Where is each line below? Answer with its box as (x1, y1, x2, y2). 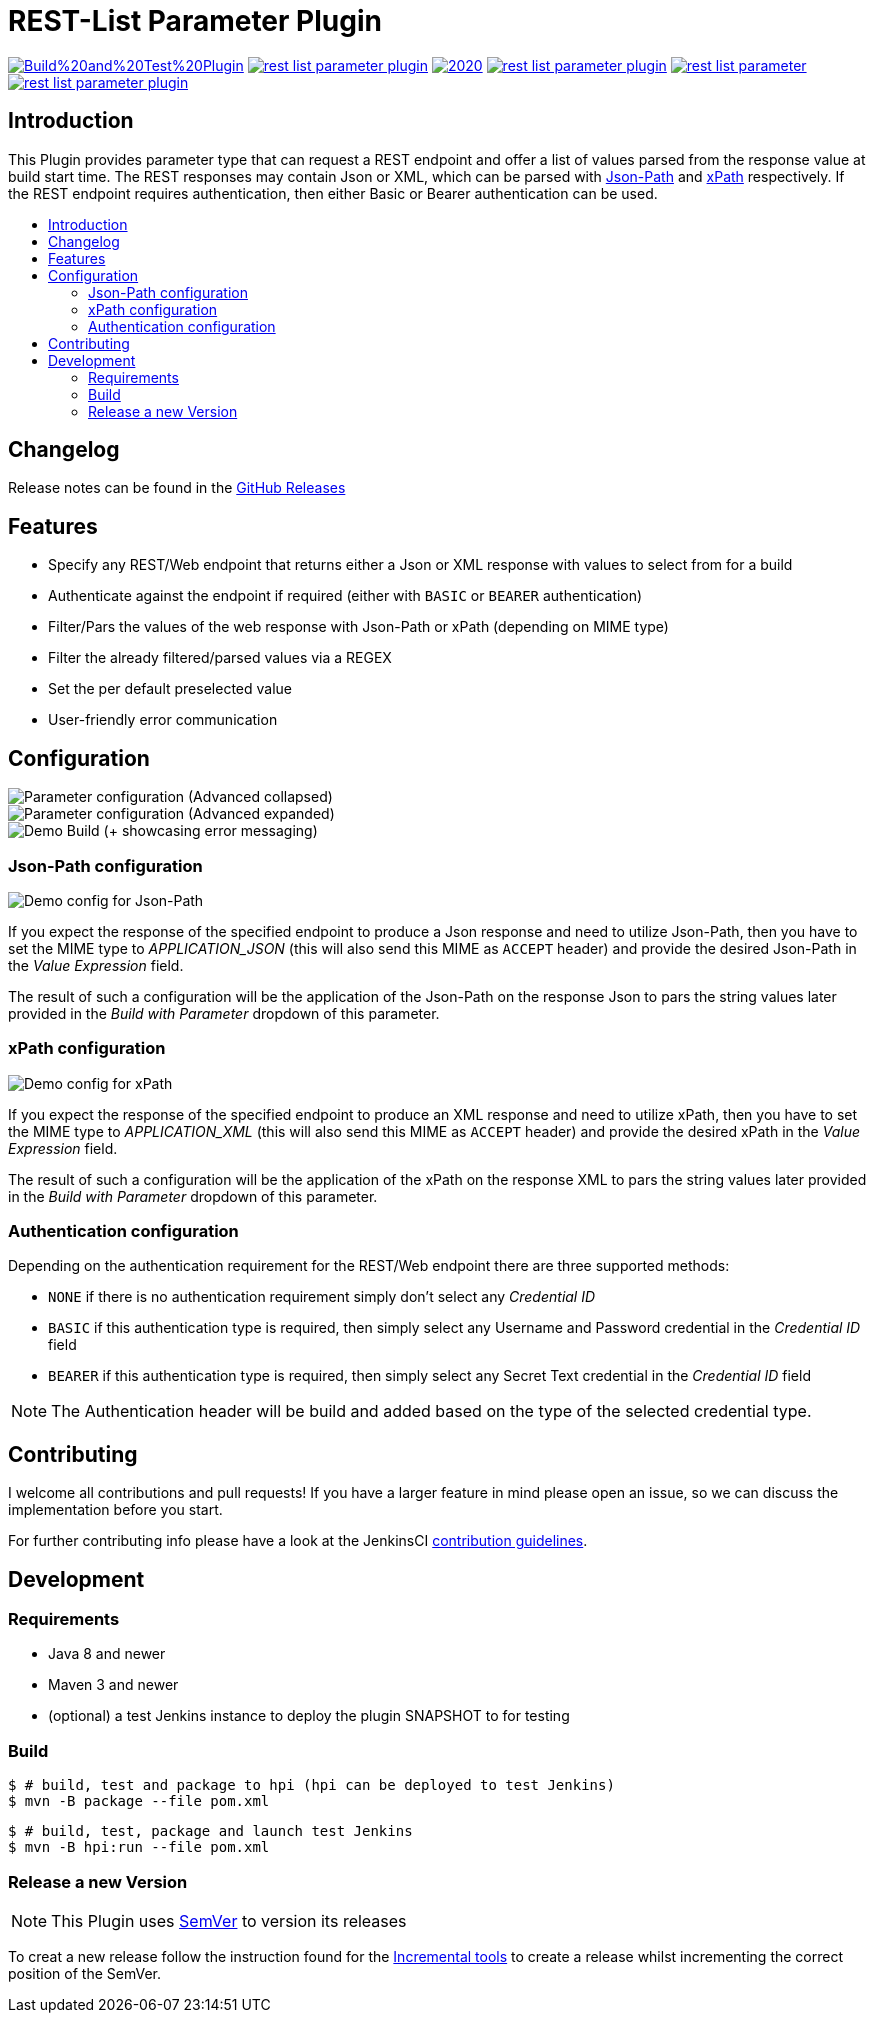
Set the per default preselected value (48, 680, 292, 698)
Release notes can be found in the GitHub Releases (8, 479, 346, 497)
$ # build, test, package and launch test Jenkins (8, 1823, 413, 1840)
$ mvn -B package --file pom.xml (8, 1793, 270, 1810)
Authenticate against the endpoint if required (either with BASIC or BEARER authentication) (48, 587, 643, 605)
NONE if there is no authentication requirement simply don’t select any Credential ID (48, 1288, 596, 1306)
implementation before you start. (8, 1501, 223, 1519)
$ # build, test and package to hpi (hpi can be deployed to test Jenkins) (8, 1777, 615, 1794)
